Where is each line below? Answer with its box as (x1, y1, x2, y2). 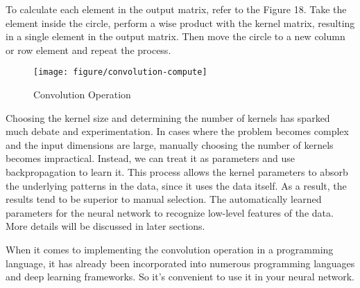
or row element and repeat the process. (6, 42, 171, 57)
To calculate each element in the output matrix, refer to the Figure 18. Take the (6, 2, 347, 16)
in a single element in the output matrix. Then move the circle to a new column (6, 29, 345, 44)
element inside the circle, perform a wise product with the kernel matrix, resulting (6, 15, 355, 30)
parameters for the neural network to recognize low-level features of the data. (6, 205, 334, 219)
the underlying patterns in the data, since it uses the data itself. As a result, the (6, 178, 347, 192)
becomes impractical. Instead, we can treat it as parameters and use (6, 151, 295, 165)
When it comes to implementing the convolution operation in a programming (6, 242, 334, 256)
